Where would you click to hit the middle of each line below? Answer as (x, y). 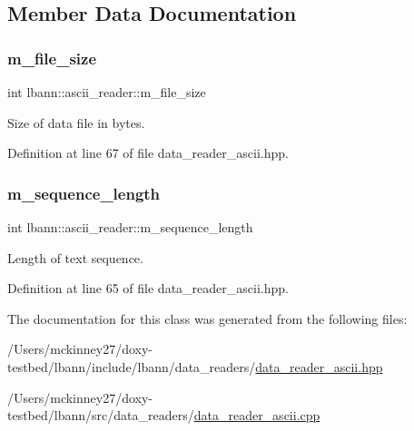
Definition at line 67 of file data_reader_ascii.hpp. (148, 153)
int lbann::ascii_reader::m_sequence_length (130, 227)
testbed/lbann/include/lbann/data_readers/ (132, 366)
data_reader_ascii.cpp (257, 415)
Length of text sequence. (75, 257)
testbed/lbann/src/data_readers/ (101, 415)
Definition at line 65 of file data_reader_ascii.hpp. (148, 288)
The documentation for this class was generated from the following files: (207, 318)
